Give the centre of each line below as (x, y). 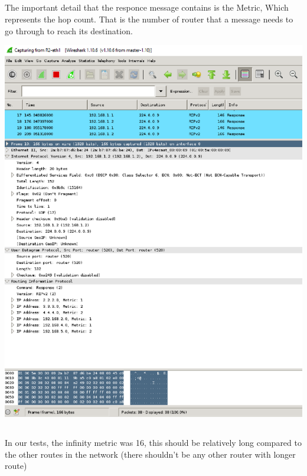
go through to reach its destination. (69, 30)
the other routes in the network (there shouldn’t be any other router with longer (150, 454)
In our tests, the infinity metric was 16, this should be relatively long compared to (153, 443)
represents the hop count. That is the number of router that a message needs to (149, 19)
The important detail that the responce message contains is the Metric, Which (147, 7)
